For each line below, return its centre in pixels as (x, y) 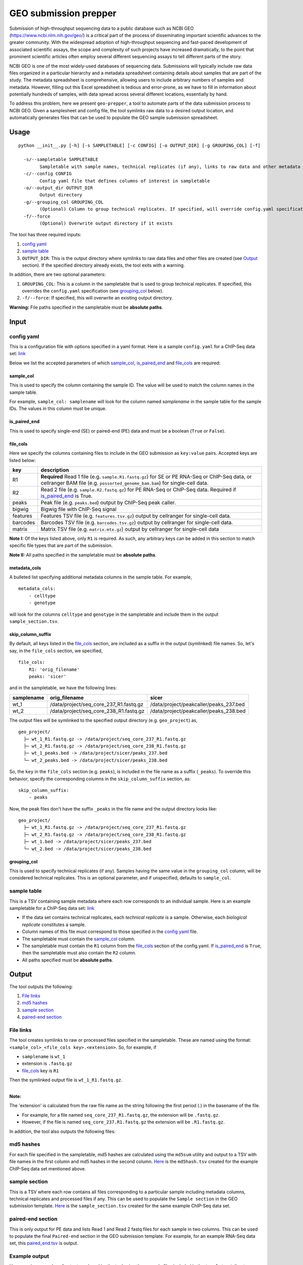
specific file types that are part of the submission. (61, 545)
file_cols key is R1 (40, 1071)
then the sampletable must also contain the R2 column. (79, 953)
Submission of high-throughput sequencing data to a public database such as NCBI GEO (102, 28)
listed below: (23, 460)
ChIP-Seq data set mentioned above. (47, 1168)
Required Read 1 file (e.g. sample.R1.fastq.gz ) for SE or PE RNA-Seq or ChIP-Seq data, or (146, 477)
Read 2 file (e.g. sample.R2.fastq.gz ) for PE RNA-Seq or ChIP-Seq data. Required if (138, 489)
